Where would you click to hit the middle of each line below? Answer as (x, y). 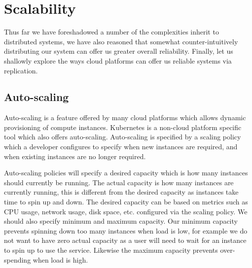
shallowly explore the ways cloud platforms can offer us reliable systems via (118, 60)
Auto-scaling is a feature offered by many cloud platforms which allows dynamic (125, 117)
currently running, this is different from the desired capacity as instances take (121, 192)
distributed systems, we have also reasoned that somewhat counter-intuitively (121, 41)
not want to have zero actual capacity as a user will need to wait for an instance (125, 240)
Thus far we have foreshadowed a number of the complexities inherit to (111, 32)
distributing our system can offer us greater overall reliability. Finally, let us (119, 51)
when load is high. (60, 259)
